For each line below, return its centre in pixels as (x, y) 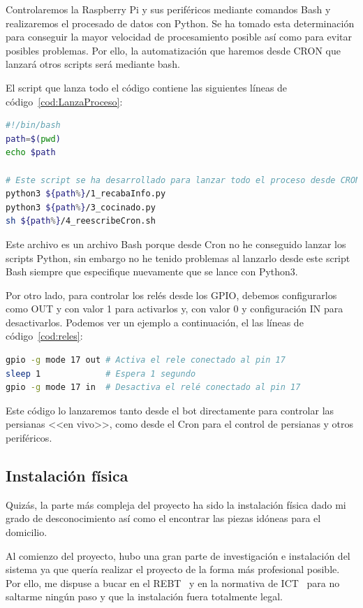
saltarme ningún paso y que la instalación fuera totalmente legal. (144, 596)
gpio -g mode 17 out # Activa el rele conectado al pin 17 (146, 360)
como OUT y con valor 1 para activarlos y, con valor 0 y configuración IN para (175, 309)
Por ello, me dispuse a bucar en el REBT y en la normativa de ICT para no (173, 582)
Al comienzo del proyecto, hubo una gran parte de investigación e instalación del (178, 555)
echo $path (31, 153)
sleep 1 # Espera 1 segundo (101, 374)
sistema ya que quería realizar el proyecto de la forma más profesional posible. (173, 569)
